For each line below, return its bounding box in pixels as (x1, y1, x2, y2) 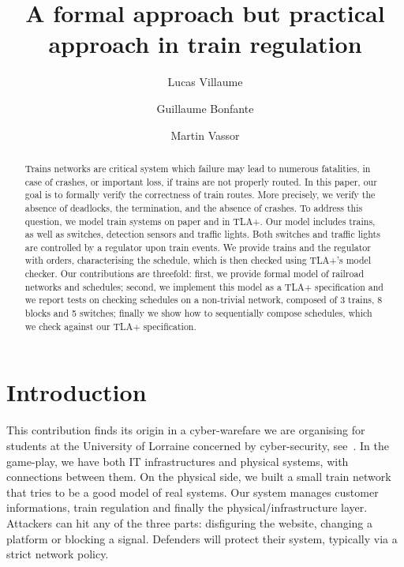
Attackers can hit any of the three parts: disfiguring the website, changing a (6, 514, 373, 531)
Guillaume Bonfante (156, 100, 254, 116)
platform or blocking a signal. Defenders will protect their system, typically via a (6, 530, 398, 546)
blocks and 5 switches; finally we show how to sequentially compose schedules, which (24, 306, 372, 320)
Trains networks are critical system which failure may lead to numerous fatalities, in (24, 161, 371, 175)
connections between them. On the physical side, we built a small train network (6, 468, 391, 485)
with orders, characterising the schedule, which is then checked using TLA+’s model (24, 253, 372, 267)
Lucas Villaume (167, 73, 243, 90)
